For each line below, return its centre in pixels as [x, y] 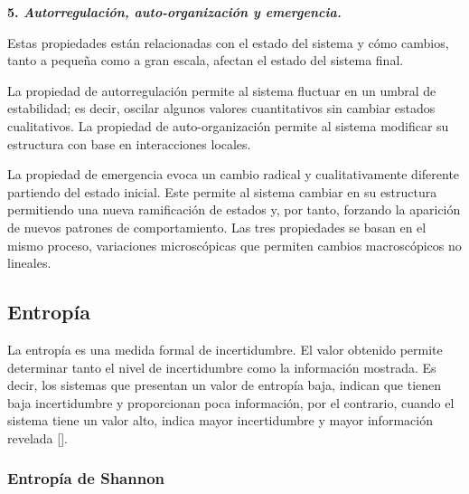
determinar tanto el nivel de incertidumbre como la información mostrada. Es [222, 367]
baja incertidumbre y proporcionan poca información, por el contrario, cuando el [231, 402]
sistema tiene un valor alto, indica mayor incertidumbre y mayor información [220, 420]
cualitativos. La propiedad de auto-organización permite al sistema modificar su [228, 125]
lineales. [29, 263]
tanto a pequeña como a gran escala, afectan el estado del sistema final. [206, 60]
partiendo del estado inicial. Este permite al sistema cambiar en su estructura [222, 191]
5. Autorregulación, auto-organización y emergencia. [174, 12]
